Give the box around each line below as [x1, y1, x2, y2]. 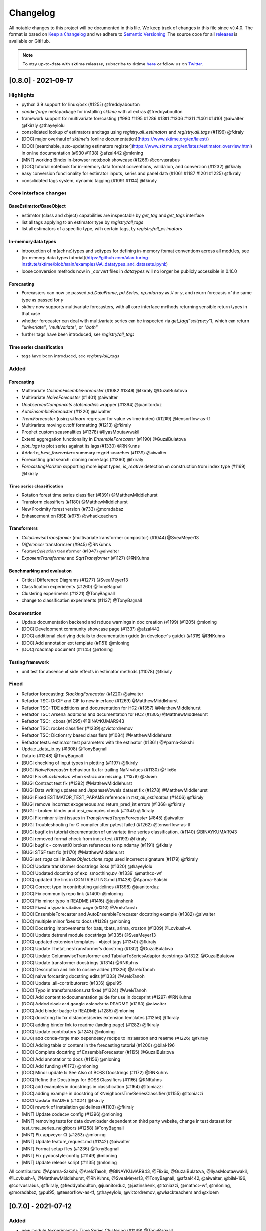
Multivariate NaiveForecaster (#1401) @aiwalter [21, 394, 118, 401]
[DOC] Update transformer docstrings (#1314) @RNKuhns [21, 960, 139, 966]
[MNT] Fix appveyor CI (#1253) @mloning [21, 1132, 106, 1137]
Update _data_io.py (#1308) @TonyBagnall [21, 746, 108, 752]
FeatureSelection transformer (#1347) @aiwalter [21, 548, 120, 554]
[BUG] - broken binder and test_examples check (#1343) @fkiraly [21, 808, 155, 814]
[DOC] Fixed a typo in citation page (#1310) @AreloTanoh [21, 904, 137, 910]
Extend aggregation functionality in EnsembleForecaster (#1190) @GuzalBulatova [21, 436, 186, 442]
